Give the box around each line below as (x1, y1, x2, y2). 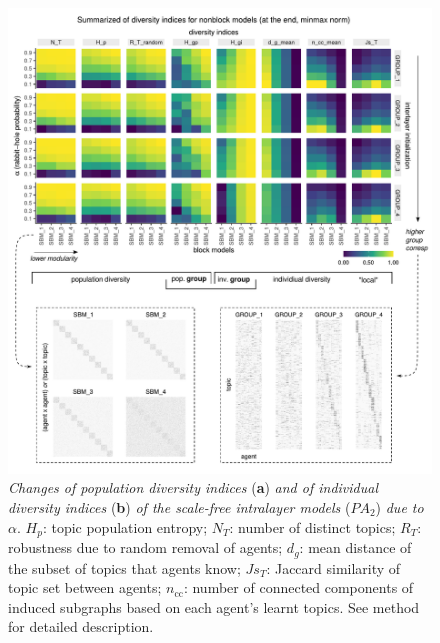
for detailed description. (8, 616, 154, 637)
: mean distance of (299, 537, 412, 558)
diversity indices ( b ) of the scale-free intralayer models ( (8, 497, 351, 518)
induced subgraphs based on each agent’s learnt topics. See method (8, 596, 420, 617)
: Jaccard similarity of (266, 557, 401, 578)
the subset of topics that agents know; (8, 557, 241, 578)
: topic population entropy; (42, 516, 208, 537)
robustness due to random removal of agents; (8, 537, 283, 558)
